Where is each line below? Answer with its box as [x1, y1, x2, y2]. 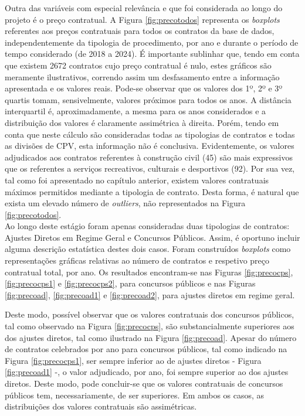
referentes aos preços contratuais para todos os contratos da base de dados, [5, 25, 274, 37]
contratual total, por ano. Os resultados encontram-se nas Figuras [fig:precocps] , [5, 265, 293, 278]
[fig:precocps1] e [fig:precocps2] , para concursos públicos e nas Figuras [5, 277, 256, 289]
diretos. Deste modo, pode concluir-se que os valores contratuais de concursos [5, 377, 283, 389]
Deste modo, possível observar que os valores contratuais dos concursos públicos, [5, 308, 294, 320]
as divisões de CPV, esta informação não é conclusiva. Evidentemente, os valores [5, 139, 294, 152]
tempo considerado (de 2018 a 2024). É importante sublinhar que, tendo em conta [5, 47, 300, 60]
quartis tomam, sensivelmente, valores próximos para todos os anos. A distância [5, 93, 292, 105]
